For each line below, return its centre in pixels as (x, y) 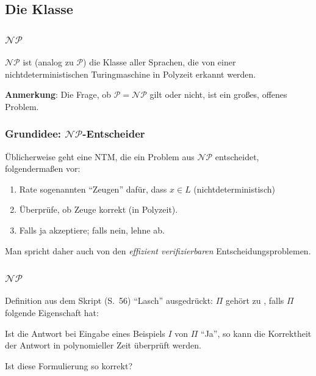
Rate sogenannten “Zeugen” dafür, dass (93, 189)
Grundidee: (33, 134)
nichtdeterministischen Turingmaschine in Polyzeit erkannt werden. (131, 74)
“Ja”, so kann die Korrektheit (256, 333)
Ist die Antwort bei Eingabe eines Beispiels (85, 333)
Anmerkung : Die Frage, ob (58, 94)
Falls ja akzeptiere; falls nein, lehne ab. (92, 230)
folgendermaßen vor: (43, 168)
